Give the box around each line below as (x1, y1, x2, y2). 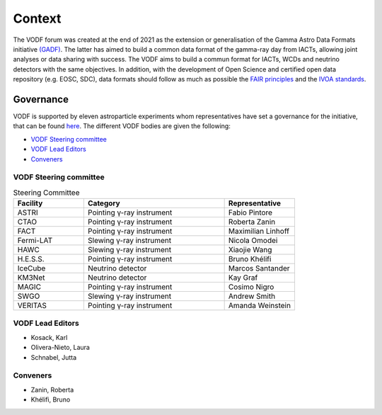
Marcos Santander (228, 263, 290, 273)
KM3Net (17, 273, 45, 283)
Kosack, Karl (30, 333, 68, 341)
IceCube (17, 263, 46, 273)
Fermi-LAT (17, 236, 53, 246)
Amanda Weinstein (228, 301, 291, 311)
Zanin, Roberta (30, 385, 74, 394)
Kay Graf (228, 273, 258, 283)
